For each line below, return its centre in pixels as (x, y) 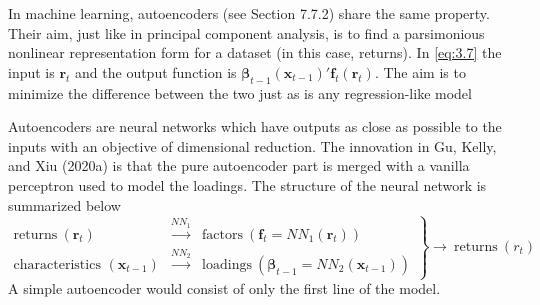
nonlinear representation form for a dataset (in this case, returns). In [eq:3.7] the (255, 52)
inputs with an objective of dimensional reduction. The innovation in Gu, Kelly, (252, 145)
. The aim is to (420, 71)
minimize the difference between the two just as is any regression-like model (240, 92)
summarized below (64, 204)
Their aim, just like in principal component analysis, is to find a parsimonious (246, 32)
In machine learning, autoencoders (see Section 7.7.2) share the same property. (249, 13)
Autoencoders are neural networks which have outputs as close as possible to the (255, 126)
